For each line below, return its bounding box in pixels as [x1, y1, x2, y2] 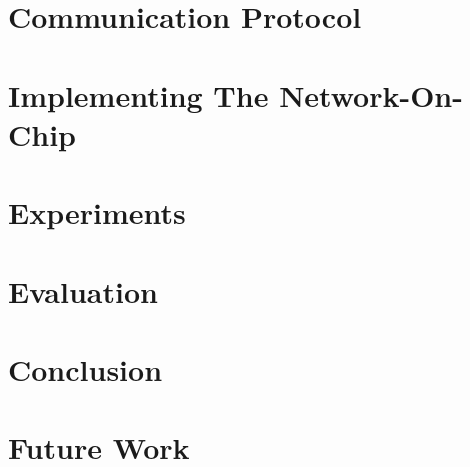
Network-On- [279, 74, 463, 115]
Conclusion [8, 348, 163, 389]
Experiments [8, 192, 186, 233]
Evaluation [8, 270, 158, 311]
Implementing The [8, 74, 269, 115]
